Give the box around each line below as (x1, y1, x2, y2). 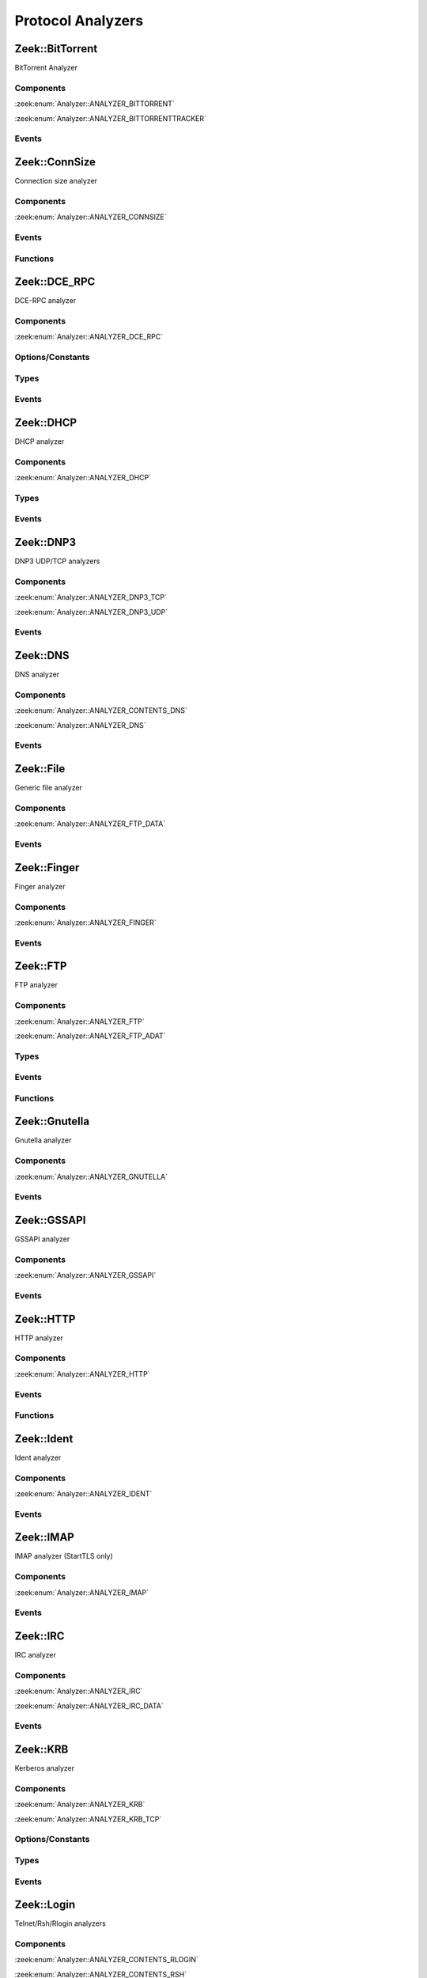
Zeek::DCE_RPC (14, 275, 96, 289)
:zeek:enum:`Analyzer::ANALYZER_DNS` (14, 720, 146, 729)
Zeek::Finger (14, 861, 80, 874)
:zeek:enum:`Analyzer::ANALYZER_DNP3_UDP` (14, 607, 168, 616)
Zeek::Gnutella (14, 1115, 90, 1128)
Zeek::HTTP (14, 1312, 76, 1325)
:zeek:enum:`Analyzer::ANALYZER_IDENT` (14, 1489, 153, 1499)
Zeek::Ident (14, 1432, 74, 1446)
